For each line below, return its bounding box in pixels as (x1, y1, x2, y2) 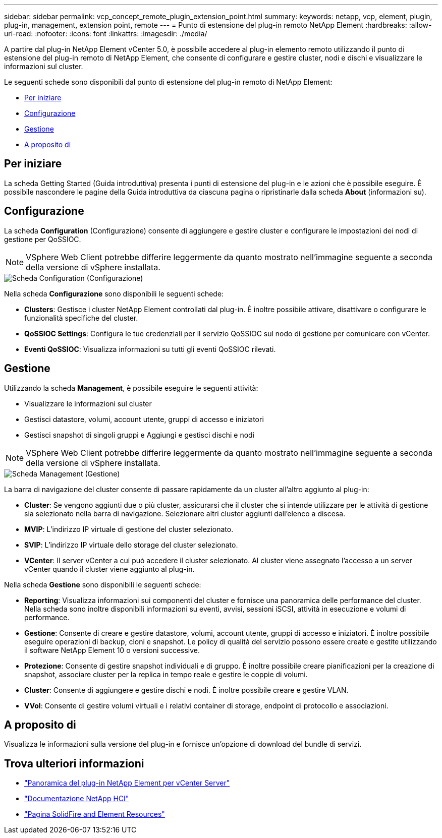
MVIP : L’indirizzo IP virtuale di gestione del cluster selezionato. (24, 524, 234, 533)
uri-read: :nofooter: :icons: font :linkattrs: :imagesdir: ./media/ (4, 29, 207, 38)
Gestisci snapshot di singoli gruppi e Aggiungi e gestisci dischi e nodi (24, 430, 255, 439)
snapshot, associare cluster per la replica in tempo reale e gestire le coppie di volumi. (24, 670, 308, 679)
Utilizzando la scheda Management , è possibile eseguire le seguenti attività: (4, 383, 258, 392)
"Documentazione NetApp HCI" (24, 794, 129, 803)
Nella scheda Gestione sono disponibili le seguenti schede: (4, 580, 201, 589)
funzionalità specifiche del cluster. (24, 313, 138, 322)
